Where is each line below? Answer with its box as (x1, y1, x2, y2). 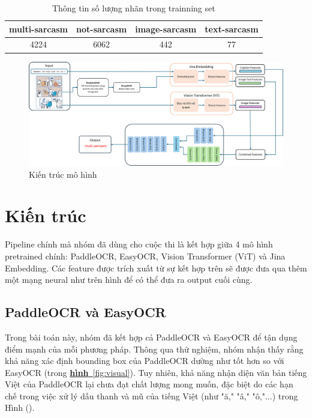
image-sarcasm (135, 22, 197, 35)
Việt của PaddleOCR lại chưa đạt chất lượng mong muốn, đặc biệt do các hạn (5, 378, 293, 390)
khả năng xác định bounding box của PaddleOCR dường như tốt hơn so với (5, 354, 284, 367)
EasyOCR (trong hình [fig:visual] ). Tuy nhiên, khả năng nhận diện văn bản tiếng (5, 366, 307, 378)
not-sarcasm (76, 22, 127, 35)
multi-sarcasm (9, 22, 68, 35)
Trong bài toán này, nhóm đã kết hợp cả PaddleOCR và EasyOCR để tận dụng (5, 330, 298, 343)
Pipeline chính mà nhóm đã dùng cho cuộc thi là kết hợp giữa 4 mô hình (5, 238, 273, 250)
